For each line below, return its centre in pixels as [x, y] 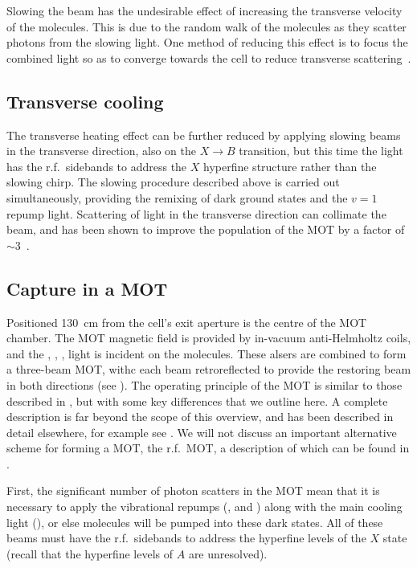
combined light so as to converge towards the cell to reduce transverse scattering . [209, 57]
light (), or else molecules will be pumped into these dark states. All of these [195, 522]
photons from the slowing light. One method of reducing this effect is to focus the [207, 42]
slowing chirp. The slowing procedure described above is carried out [173, 182]
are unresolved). [228, 553]
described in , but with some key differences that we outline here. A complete [197, 400]
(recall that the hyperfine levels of [90, 553]
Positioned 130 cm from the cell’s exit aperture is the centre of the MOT [187, 322]
